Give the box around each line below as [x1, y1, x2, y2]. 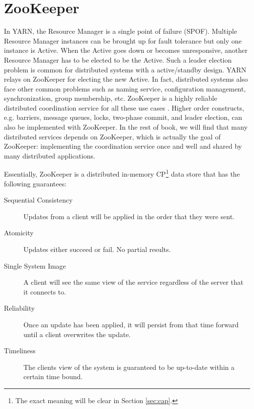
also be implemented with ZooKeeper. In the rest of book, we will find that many [4, 122, 248, 132]
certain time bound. [23, 371, 83, 382]
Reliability [4, 303, 35, 313]
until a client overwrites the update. [23, 329, 131, 339]
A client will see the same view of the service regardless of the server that [23, 277, 244, 287]
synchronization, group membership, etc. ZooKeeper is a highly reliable [4, 93, 217, 103]
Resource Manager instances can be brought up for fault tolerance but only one [4, 35, 242, 45]
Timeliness [4, 345, 36, 356]
